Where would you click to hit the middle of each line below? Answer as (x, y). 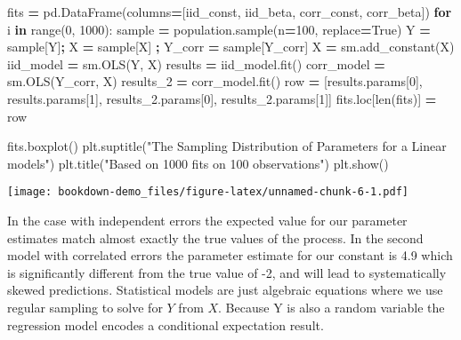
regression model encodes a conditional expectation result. (166, 324)
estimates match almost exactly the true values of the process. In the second (215, 237)
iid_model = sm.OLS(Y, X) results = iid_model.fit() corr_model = (196, 63)
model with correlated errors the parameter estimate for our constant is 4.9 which (230, 255)
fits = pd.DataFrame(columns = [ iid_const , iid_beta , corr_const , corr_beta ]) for (230, 12)
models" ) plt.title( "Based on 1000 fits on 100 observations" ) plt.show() (198, 163)
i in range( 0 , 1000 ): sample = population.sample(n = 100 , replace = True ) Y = (219, 29)
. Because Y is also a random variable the (332, 307)
